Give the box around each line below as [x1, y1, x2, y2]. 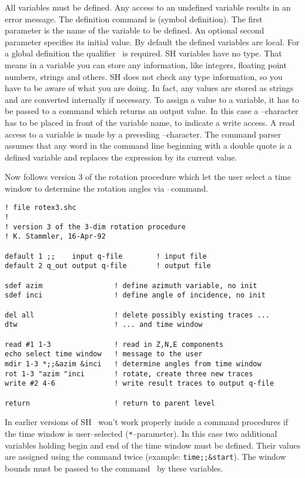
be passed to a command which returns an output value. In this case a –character [5, 105, 299, 117]
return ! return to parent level [5, 399, 215, 407]
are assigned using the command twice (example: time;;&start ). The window [5, 450, 286, 463]
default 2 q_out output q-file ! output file [5, 262, 211, 270]
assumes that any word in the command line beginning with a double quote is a [5, 139, 292, 152]
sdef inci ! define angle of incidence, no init [5, 291, 266, 300]
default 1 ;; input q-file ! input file [5, 252, 207, 260]
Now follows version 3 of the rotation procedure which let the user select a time [5, 171, 291, 183]
